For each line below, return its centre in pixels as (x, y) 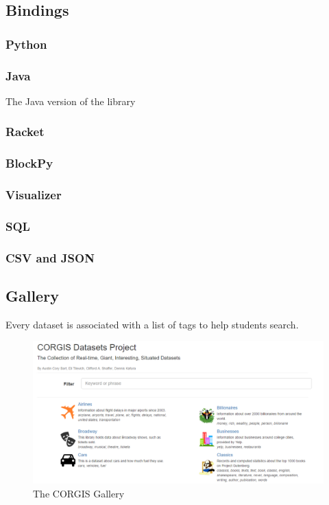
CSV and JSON (50, 257)
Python (26, 44)
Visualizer (34, 195)
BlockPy (29, 163)
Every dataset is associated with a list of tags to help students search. (152, 324)
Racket (25, 132)
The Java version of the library (71, 101)
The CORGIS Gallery (79, 493)
